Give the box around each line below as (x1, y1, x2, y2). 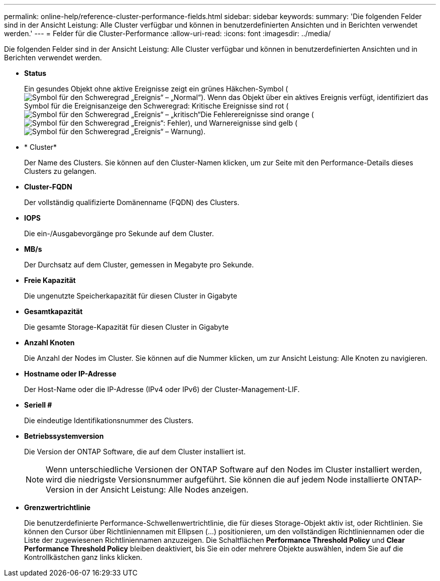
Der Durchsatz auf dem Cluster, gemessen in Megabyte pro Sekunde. (24, 260, 254, 269)
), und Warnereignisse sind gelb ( (188, 119, 298, 127)
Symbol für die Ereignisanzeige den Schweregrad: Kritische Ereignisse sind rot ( (24, 102, 289, 110)
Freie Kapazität (24, 276, 76, 284)
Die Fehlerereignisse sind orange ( (200, 110, 314, 119)
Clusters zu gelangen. (24, 167, 96, 175)
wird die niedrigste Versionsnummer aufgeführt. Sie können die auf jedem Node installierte (46, 474, 389, 485)
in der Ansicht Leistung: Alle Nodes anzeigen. (76, 485, 249, 495)
